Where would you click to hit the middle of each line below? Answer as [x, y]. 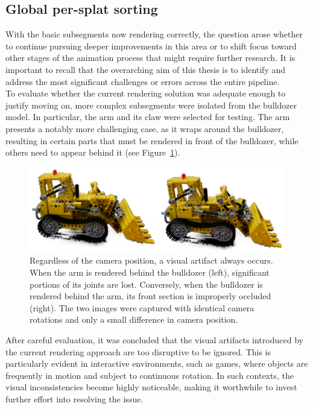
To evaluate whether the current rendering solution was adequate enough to [146, 93]
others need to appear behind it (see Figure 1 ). [93, 152]
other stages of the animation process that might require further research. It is [150, 58]
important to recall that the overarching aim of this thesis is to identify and [146, 69]
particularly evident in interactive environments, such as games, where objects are [157, 363]
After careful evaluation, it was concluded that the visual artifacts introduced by [154, 339]
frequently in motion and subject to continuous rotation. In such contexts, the [150, 375]
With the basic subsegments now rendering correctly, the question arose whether [154, 34]
